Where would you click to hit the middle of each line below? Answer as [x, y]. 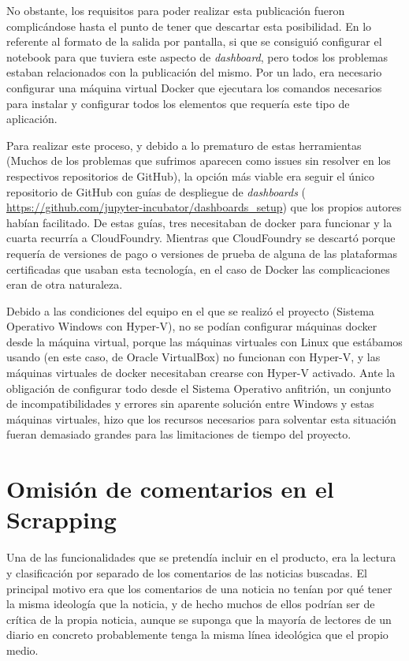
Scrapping [61, 519]
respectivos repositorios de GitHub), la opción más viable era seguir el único [191, 176]
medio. [22, 650]
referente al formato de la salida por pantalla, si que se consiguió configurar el [194, 41]
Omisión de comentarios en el [170, 489]
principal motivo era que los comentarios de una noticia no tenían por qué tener [199, 588]
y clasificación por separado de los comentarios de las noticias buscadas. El [187, 572]
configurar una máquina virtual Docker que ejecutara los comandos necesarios [194, 87]
